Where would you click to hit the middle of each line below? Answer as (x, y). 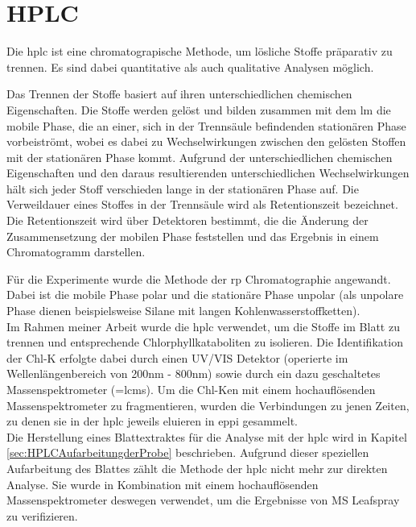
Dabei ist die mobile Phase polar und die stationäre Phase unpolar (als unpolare (205, 295)
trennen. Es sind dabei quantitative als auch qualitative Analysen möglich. (190, 66)
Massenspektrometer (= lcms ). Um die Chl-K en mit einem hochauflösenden (191, 389)
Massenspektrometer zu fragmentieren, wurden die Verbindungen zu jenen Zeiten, (208, 405)
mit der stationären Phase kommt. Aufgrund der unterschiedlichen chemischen (200, 157)
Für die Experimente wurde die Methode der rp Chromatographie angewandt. (199, 278)
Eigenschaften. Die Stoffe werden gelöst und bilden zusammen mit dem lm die (199, 109)
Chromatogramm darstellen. (76, 252)
